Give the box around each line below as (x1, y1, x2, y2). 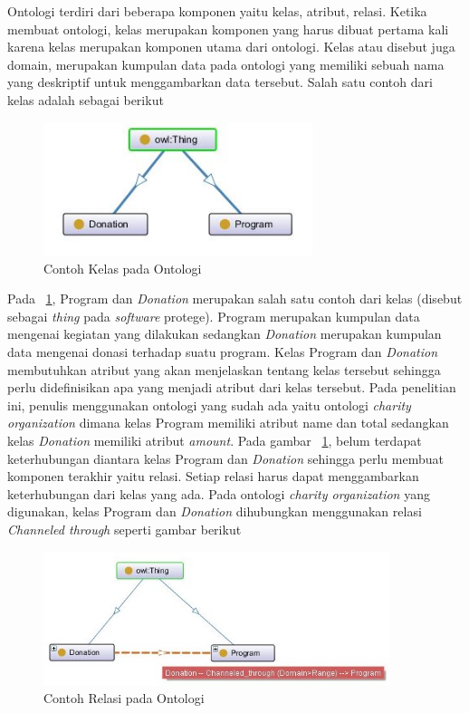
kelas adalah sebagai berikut (7, 90, 164, 109)
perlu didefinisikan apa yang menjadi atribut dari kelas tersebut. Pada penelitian (7, 378, 456, 397)
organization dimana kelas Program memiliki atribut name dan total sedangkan (7, 413, 449, 432)
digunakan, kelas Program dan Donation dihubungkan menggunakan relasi (7, 502, 422, 521)
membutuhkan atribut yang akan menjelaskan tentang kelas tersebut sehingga (7, 360, 441, 379)
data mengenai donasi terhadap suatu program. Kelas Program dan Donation (7, 342, 438, 361)
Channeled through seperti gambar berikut (7, 519, 242, 538)
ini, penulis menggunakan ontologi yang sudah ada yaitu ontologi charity (7, 395, 411, 414)
